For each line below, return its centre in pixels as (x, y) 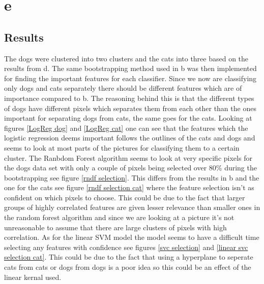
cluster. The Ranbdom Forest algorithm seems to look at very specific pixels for (128, 157)
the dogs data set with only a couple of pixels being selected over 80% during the (130, 168)
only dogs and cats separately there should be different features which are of (123, 88)
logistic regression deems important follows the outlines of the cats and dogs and (130, 138)
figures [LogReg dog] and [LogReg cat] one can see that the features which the (126, 128)
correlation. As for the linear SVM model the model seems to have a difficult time (132, 237)
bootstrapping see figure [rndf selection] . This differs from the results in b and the (132, 177)
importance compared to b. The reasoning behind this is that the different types (129, 98)
